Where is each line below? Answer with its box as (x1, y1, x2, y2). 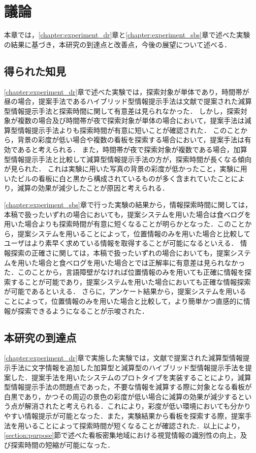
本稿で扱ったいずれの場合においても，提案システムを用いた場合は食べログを (4, 209, 251, 219)
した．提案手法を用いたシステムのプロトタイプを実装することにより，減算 (10, 372, 252, 382)
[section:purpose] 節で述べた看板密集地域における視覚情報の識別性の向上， (4, 430, 240, 440)
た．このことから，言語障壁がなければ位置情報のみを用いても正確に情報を (4, 267, 245, 277)
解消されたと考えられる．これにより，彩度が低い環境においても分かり (24, 401, 251, 411)
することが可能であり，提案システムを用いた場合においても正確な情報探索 (10, 276, 251, 287)
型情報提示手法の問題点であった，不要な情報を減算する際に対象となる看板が (4, 382, 252, 392)
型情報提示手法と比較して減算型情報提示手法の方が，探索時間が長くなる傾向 (4, 154, 252, 164)
